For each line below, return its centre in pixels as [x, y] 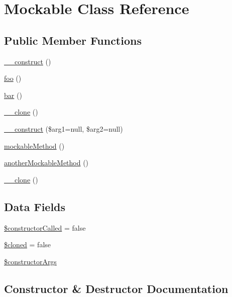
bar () [13, 95]
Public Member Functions [73, 40]
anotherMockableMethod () [46, 163]
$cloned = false [28, 244]
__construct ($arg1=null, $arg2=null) [64, 128]
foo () [13, 78]
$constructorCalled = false [45, 227]
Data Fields [35, 206]
